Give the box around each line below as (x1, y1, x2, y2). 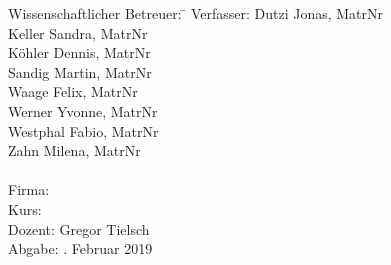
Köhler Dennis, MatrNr (8, 42, 151, 63)
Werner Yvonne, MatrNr (8, 100, 158, 121)
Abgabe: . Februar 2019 (8, 238, 153, 259)
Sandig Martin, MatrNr (8, 61, 152, 82)
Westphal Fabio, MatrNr (8, 120, 159, 141)
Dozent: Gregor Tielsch (8, 218, 150, 239)
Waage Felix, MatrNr (8, 81, 138, 102)
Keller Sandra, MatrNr (8, 22, 148, 43)
